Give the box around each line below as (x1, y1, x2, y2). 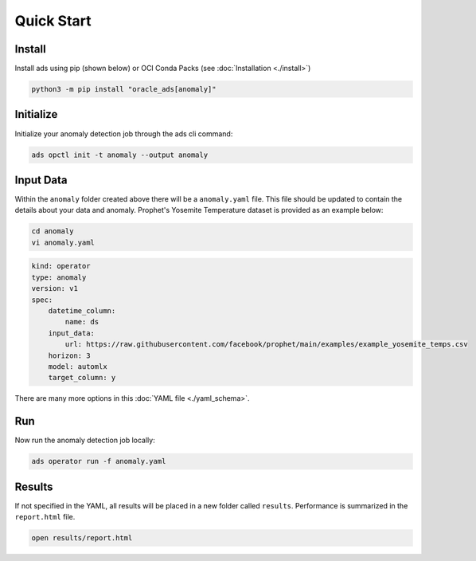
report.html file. (14, 512, 76, 522)
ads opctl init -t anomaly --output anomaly (31, 150, 209, 159)
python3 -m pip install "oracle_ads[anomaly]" (31, 84, 217, 94)
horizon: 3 (48, 351, 91, 360)
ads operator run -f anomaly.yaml (31, 457, 166, 466)
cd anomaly (31, 227, 74, 236)
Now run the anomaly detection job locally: (14, 435, 155, 445)
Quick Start (14, 12, 92, 29)
